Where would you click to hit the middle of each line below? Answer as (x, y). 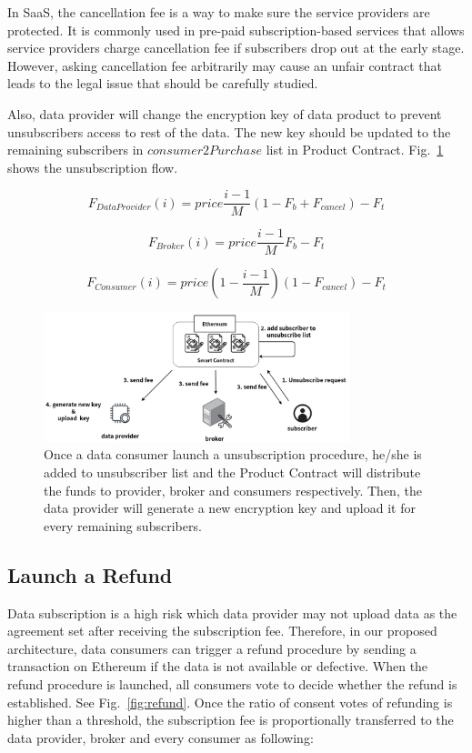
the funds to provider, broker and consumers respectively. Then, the (233, 490)
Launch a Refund (90, 574)
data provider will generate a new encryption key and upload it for (230, 508)
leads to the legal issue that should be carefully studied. (163, 83)
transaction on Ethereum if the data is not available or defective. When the (218, 666)
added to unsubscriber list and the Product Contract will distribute (232, 472)
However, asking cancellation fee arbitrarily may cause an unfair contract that (225, 65)
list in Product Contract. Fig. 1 (355, 150)
